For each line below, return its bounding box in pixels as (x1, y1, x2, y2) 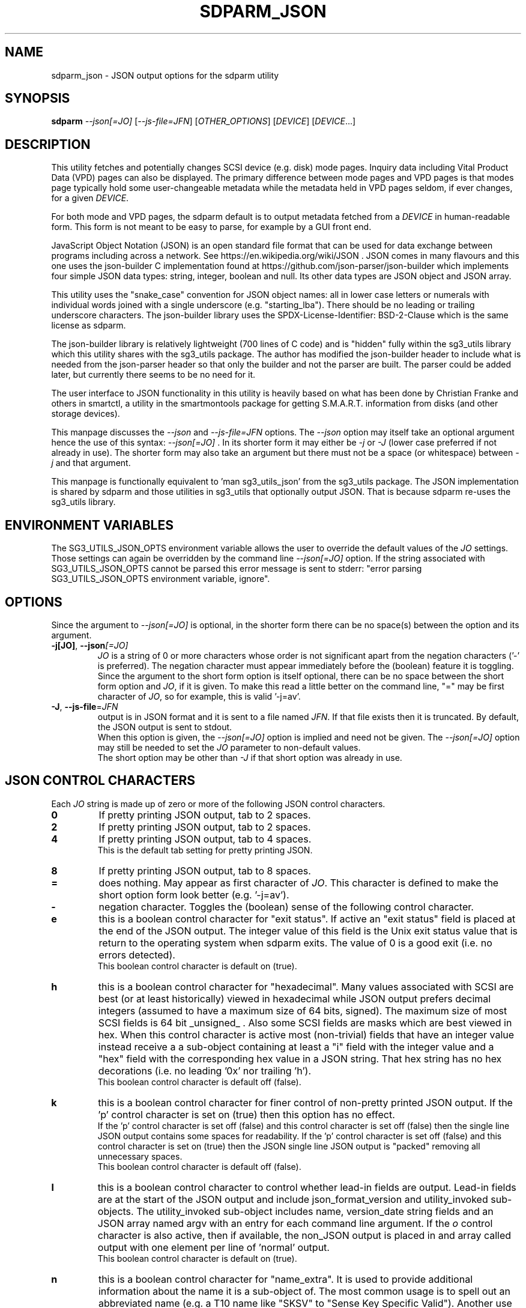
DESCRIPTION (5, 136, 91, 152)
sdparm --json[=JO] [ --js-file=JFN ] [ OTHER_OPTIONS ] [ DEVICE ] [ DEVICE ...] (51, 116, 356, 127)
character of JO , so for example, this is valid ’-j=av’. (97, 691, 301, 701)
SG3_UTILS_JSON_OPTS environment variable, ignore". (51, 574, 270, 584)
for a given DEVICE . (51, 193, 129, 204)
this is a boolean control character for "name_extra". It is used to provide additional (98, 1273, 473, 1285)
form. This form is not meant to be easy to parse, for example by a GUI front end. (51, 222, 372, 232)
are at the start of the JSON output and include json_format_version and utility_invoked (97, 1193, 488, 1205)
